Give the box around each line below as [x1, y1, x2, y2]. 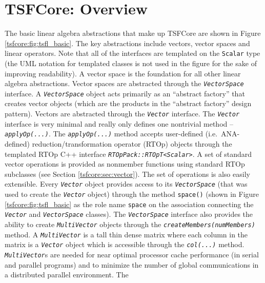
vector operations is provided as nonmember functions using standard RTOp [5, 158, 245, 169]
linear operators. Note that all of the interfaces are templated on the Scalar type [5, 48, 260, 58]
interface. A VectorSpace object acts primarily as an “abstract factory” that [5, 88, 245, 98]
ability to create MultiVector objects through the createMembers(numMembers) [5, 219, 255, 230]
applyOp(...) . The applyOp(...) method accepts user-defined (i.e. [5, 128, 218, 139]
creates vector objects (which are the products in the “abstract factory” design [5, 98, 252, 109]
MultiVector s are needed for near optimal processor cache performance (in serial [5, 249, 259, 259]
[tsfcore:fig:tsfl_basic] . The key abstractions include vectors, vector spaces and [5, 37, 250, 48]
